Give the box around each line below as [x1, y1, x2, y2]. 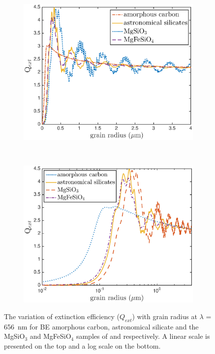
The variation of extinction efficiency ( [4, 311, 120, 321]
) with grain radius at [132, 311, 197, 321]
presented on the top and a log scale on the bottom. [4, 340, 161, 351]
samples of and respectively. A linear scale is [76, 331, 210, 341]
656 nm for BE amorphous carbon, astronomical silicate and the [4, 321, 199, 331]
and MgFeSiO [30, 331, 71, 341]
